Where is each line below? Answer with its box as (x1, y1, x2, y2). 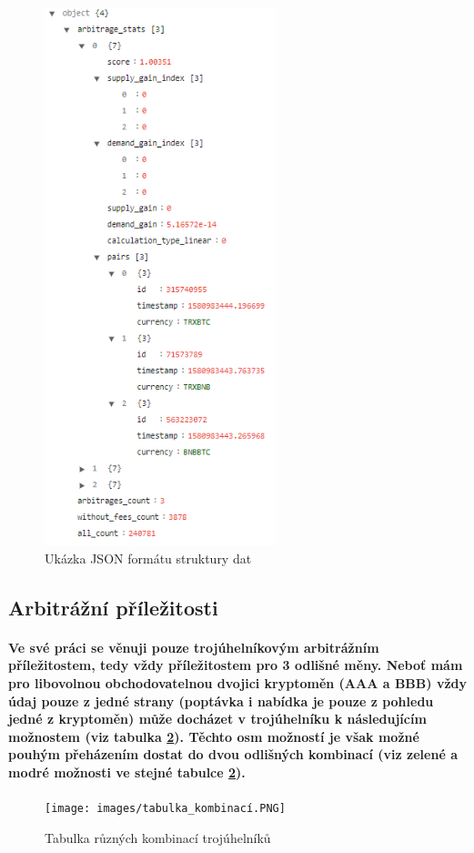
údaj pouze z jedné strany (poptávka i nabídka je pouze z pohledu (8, 691, 434, 710)
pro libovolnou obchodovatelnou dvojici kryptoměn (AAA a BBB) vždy (8, 674, 467, 693)
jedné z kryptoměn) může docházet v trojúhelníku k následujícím (8, 709, 427, 728)
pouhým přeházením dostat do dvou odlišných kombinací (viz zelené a (8, 745, 458, 764)
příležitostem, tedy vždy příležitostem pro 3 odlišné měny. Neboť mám (8, 655, 463, 675)
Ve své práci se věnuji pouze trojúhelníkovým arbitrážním (8, 637, 379, 656)
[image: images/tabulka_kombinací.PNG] (45, 802, 286, 816)
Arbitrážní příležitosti (8, 593, 218, 621)
